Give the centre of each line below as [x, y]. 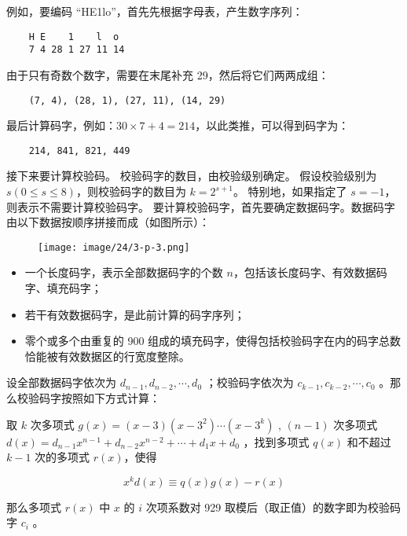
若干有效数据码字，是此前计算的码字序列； [135, 314]
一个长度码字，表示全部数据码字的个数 [124, 272]
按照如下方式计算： [110, 398]
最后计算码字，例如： [61, 125]
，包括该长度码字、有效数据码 [310, 272]
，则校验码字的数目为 [131, 191]
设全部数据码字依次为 [61, 382]
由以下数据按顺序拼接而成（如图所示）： [108, 222]
